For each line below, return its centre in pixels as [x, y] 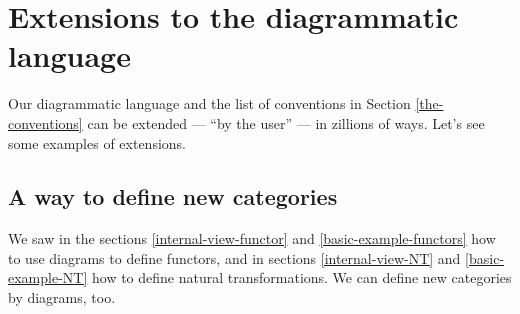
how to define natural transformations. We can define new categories [301, 277]
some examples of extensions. [97, 142]
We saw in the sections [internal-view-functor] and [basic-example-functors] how [252, 238]
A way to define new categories [173, 196]
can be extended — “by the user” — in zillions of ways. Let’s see [286, 122]
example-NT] [48, 277]
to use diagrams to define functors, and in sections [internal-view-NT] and [234, 257]
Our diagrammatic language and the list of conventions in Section [209, 103]
